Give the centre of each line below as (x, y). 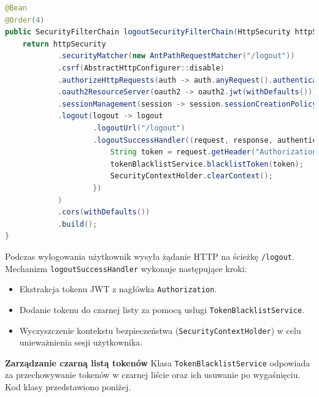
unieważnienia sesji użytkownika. (81, 342)
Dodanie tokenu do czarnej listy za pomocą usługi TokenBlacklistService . (162, 309)
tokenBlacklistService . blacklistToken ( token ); (207, 164)
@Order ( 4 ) (25, 20)
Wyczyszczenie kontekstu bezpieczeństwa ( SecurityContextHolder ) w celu (160, 330)
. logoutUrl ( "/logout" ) (139, 128)
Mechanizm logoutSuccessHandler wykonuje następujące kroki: (126, 268)
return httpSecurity (64, 44)
